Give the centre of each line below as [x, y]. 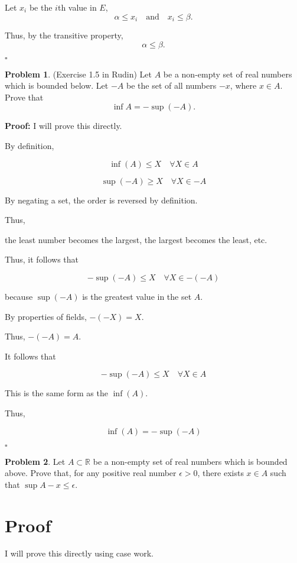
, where [243, 85]
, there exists [221, 473]
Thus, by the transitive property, [64, 35]
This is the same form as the [56, 393]
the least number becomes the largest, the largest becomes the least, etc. [136, 239]
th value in [77, 7]
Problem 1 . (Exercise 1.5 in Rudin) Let [79, 74]
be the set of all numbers [172, 85]
